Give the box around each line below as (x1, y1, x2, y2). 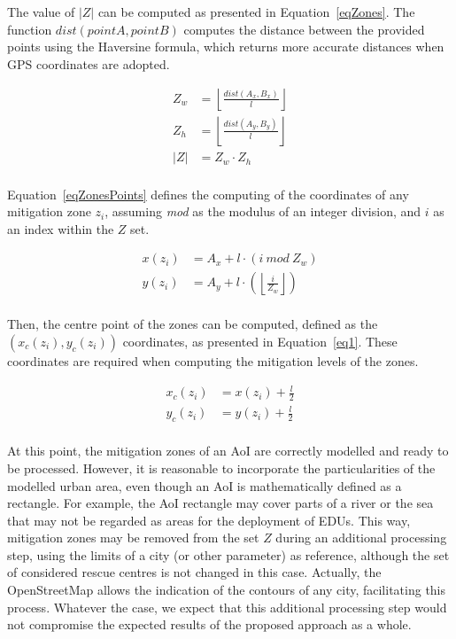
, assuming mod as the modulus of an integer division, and (104, 202, 421, 221)
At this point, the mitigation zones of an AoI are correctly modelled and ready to (7, 441, 449, 460)
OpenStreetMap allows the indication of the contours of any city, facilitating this (7, 581, 446, 599)
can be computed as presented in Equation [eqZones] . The (97, 3, 415, 20)
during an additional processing (275, 528, 447, 547)
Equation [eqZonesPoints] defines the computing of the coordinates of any (7, 184, 409, 203)
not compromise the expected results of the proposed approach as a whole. (7, 615, 412, 634)
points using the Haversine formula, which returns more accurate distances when (7, 37, 444, 56)
